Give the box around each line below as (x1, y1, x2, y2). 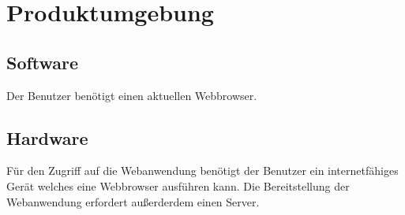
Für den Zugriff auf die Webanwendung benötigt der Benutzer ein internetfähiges (6, 162, 399, 179)
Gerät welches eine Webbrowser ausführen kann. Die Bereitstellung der (6, 177, 350, 194)
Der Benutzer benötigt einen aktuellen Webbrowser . (6, 87, 257, 103)
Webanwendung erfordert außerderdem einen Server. (6, 193, 260, 209)
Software (6, 50, 79, 74)
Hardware (6, 125, 88, 150)
